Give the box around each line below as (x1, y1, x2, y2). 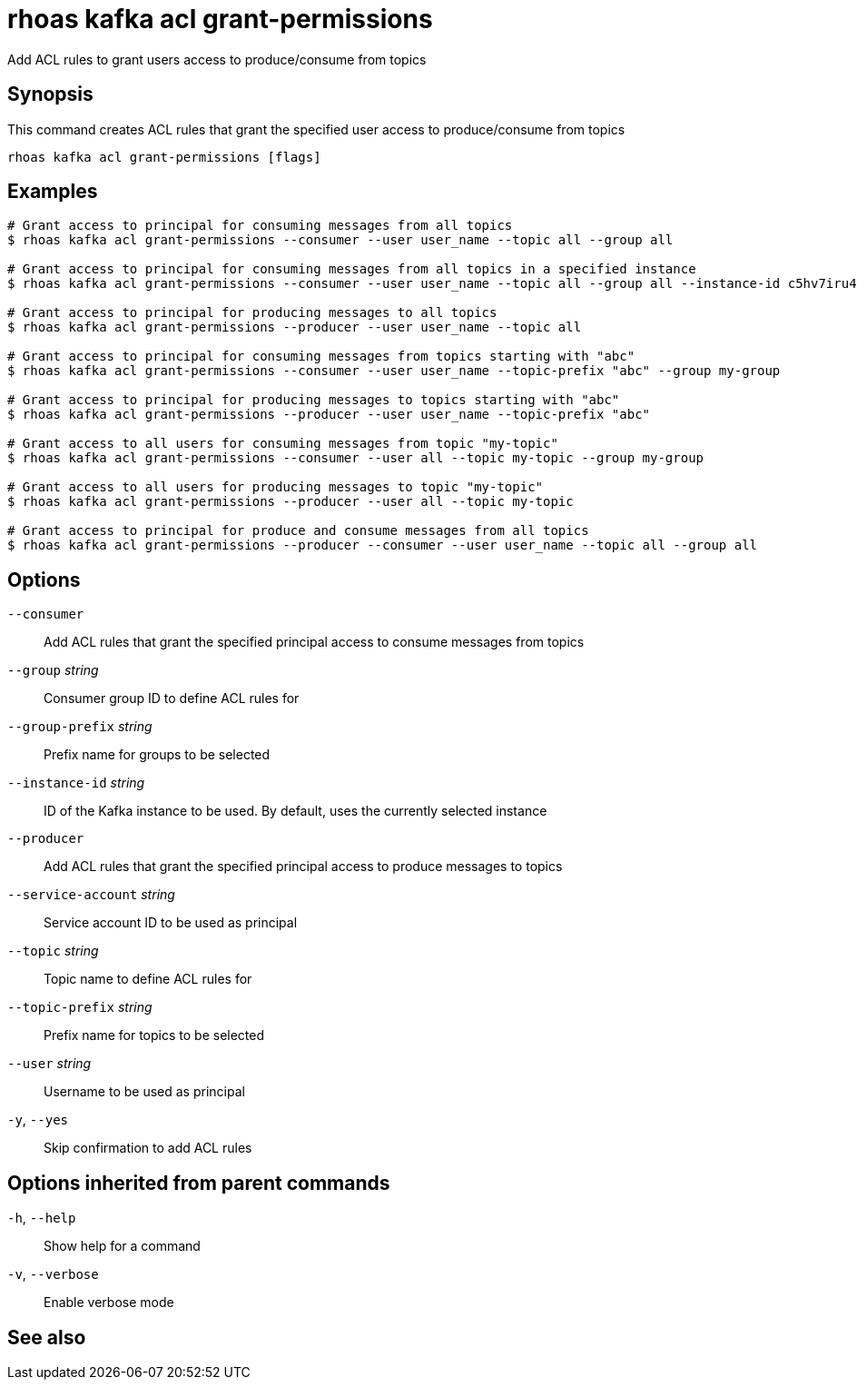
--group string (7, 662, 99, 679)
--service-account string (7, 887, 175, 903)
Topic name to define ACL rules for (44, 971, 252, 987)
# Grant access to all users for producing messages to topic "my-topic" (7, 480, 544, 495)
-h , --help (7, 1210, 76, 1226)
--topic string (7, 943, 99, 959)
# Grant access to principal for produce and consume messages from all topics (7, 523, 589, 539)
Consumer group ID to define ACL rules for (44, 690, 300, 707)
